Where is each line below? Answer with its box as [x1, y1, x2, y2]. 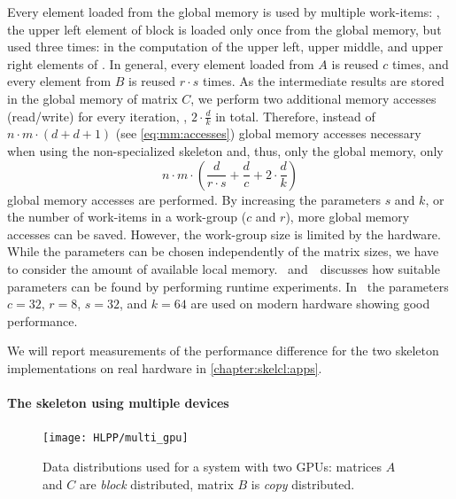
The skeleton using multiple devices [7, 394, 229, 412]
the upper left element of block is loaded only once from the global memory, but [7, 19, 442, 38]
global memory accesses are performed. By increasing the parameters [7, 190, 381, 208]
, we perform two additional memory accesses [190, 89, 437, 107]
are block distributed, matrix [79, 474, 234, 493]
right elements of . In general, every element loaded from [7, 54, 314, 73]
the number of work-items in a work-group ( [7, 207, 247, 226]
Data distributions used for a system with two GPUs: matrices [43, 456, 383, 475]
